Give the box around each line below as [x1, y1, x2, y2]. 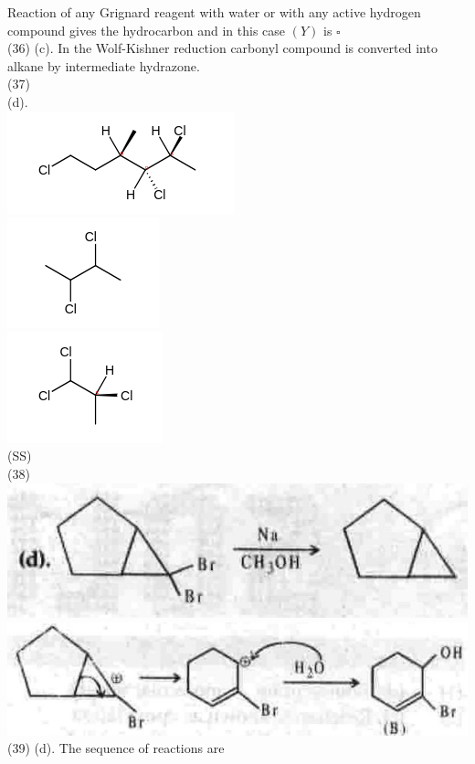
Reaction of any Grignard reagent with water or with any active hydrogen [7, 3, 421, 21]
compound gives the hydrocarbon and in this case [7, 20, 286, 39]
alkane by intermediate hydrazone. [7, 56, 200, 75]
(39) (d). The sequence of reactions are [7, 738, 225, 758]
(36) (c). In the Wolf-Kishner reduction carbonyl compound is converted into [7, 38, 438, 58]
